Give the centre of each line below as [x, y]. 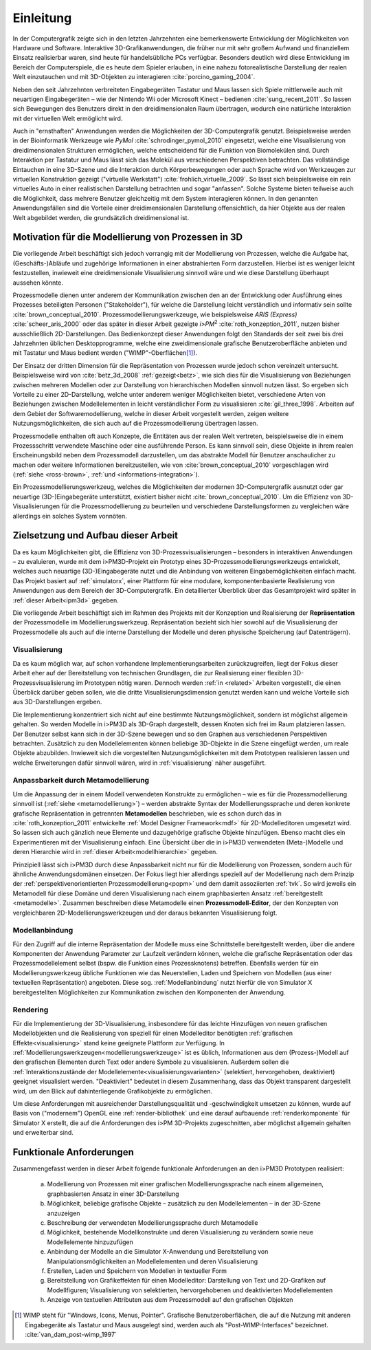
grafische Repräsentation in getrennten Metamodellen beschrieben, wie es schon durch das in [147, 813]
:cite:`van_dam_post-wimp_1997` [71, 1335]
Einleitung [42, 18]
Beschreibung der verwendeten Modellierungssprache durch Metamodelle [153, 1222]
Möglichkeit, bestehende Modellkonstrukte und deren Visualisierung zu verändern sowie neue [180, 1232]
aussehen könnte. [38, 283]
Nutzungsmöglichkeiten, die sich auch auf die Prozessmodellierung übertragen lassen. [135, 424]
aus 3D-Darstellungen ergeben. [57, 702]
